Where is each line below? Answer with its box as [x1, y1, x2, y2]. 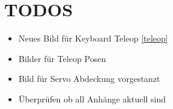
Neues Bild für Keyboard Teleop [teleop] [18, 32, 168, 45]
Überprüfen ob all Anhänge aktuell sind [18, 92, 166, 105]
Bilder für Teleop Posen [18, 52, 106, 64]
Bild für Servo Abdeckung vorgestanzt [18, 72, 160, 85]
